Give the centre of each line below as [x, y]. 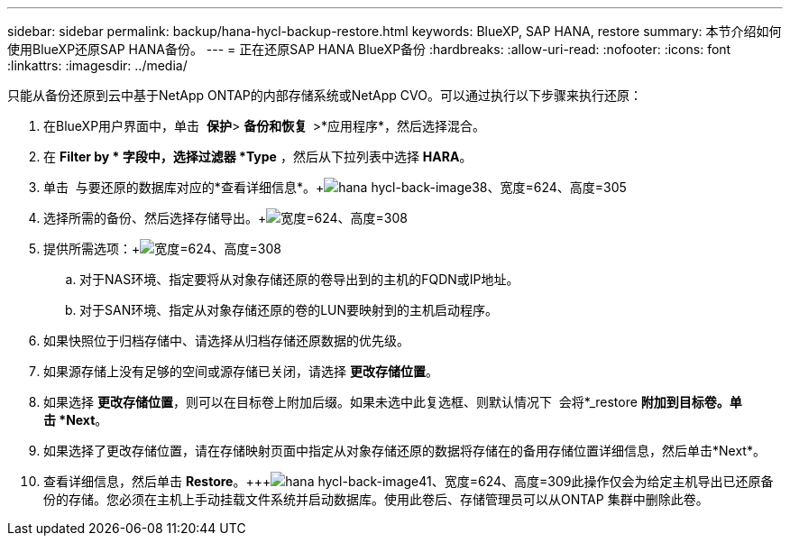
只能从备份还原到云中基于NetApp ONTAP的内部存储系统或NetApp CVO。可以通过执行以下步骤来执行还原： [325, 95]
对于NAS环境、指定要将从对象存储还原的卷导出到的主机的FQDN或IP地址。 [299, 279]
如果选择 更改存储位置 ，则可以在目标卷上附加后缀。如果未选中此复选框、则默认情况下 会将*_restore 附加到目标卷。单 [393, 402]
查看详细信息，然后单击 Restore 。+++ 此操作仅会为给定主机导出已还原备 [409, 481]
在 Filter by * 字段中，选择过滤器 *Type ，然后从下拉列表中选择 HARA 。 [258, 156]
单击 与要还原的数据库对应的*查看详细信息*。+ [184, 187]
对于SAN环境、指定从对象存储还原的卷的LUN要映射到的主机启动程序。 [289, 310]
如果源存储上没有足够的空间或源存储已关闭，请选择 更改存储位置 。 [241, 371]
